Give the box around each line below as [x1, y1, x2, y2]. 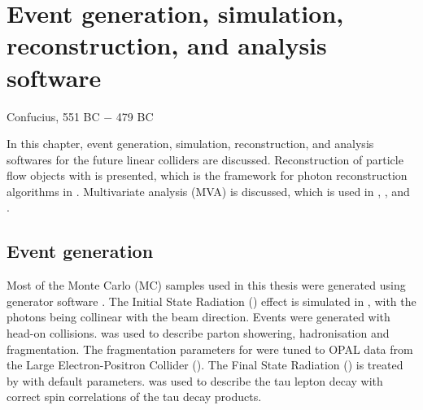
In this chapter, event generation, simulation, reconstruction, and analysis [7, 135, 374, 152]
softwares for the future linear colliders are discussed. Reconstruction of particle [7, 150, 403, 168]
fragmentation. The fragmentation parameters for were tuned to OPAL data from [7, 340, 413, 357]
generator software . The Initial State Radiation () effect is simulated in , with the [7, 292, 416, 309]
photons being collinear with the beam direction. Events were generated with [7, 308, 390, 325]
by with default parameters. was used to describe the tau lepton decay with [7, 372, 383, 389]
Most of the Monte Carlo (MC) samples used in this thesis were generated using [7, 277, 406, 294]
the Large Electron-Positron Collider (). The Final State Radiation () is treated [7, 356, 403, 373]
